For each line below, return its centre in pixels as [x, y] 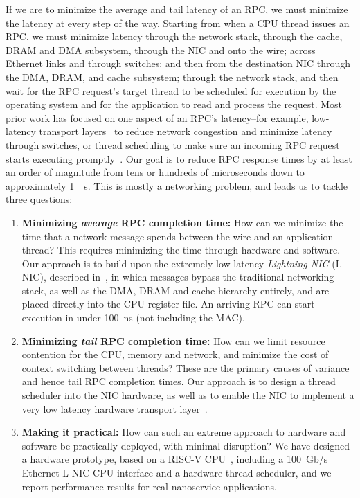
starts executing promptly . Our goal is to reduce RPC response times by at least [179, 158]
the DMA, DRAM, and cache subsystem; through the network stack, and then [172, 77]
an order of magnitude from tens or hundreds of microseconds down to [155, 172]
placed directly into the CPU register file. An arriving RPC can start [168, 304]
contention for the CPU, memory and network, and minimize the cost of [175, 354]
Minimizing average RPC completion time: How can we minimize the [182, 222]
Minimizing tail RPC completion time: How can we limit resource [173, 340]
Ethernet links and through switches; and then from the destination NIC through [178, 63]
